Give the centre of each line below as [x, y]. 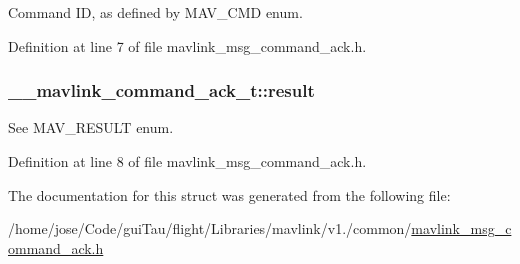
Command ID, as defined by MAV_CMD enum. [155, 12]
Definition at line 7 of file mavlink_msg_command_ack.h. [187, 45]
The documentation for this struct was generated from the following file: [229, 194]
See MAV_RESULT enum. [91, 127]
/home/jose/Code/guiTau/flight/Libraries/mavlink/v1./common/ [210, 228]
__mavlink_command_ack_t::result [161, 90]
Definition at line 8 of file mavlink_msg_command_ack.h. [187, 161]
